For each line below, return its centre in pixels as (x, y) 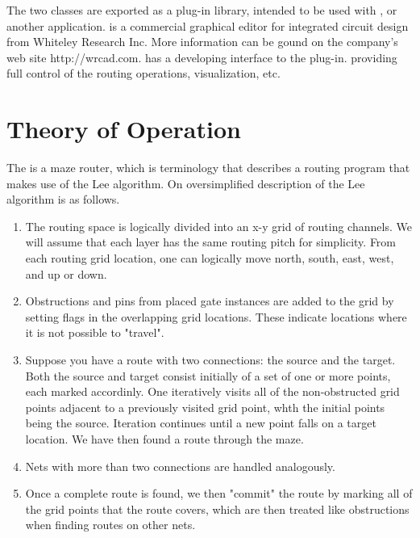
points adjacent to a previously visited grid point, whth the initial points (205, 407)
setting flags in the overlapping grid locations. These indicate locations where (216, 316)
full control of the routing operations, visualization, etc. (143, 73)
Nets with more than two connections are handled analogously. (180, 466)
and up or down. (66, 273)
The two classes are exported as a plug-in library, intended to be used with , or (202, 10)
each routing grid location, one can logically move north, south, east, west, (210, 258)
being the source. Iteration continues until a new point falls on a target (201, 423)
